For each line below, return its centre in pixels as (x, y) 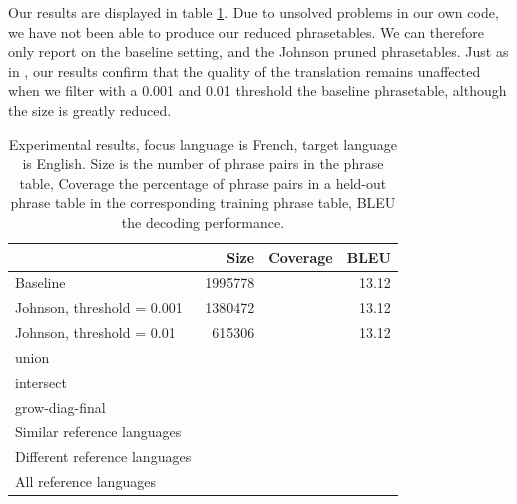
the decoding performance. (203, 221)
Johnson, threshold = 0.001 (99, 307)
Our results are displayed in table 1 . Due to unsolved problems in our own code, (253, 12)
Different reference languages (103, 456)
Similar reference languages (98, 431)
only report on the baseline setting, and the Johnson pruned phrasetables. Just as (258, 51)
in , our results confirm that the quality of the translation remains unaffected (244, 70)
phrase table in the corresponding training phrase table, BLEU (203, 202)
